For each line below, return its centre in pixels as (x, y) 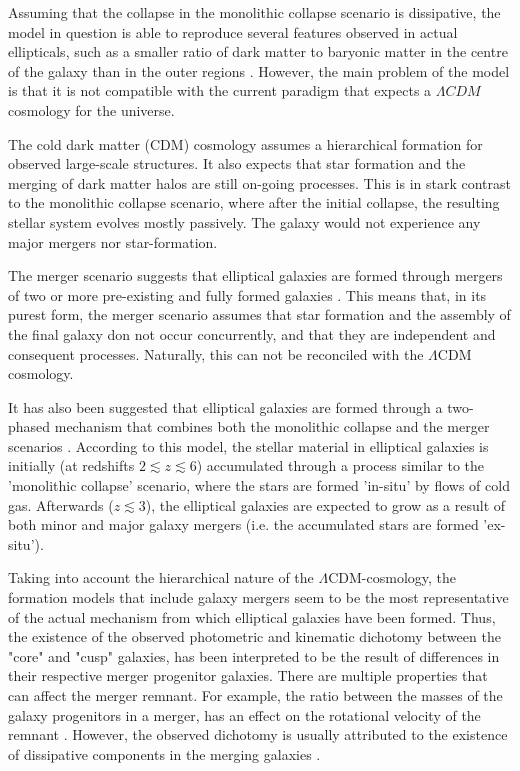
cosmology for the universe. (91, 109)
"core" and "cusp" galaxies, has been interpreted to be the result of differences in (254, 655)
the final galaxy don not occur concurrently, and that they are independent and (252, 333)
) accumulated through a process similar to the (340, 465)
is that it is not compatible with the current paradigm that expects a (220, 90)
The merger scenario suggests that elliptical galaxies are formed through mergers (255, 275)
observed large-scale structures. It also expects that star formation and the (237, 163)
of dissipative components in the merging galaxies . (164, 753)
